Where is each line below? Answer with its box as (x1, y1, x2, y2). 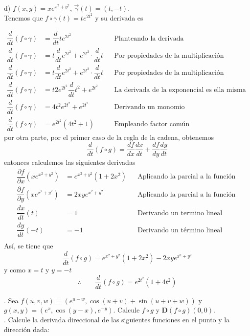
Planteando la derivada (114, 35, 184, 42)
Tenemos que (4, 12, 43, 22)
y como (4, 265, 25, 275)
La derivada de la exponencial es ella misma (114, 86, 246, 93)
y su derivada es (95, 12, 143, 22)
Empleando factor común (114, 121, 190, 128)
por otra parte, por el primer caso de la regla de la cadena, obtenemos (4, 132, 214, 142)
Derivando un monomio (114, 104, 185, 111)
